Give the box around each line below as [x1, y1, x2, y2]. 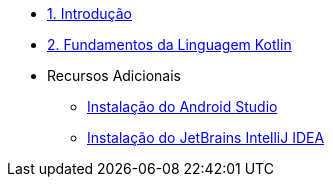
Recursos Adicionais [47, 67, 181, 84]
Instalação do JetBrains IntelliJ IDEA [87, 129, 325, 146]
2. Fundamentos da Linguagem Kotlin [47, 36, 292, 53]
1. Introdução [47, 5, 132, 22]
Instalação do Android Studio [87, 98, 278, 115]
